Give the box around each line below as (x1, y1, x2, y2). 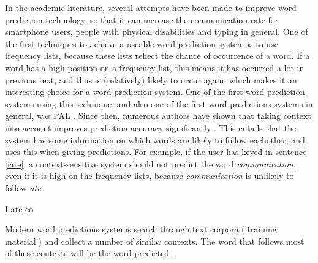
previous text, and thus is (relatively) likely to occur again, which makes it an (5, 73, 297, 86)
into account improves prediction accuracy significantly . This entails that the (5, 121, 297, 134)
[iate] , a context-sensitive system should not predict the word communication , (5, 157, 296, 170)
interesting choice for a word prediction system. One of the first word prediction (5, 85, 305, 98)
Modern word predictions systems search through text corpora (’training (5, 223, 277, 235)
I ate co (5, 202, 34, 215)
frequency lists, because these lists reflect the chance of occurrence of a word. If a (5, 49, 310, 62)
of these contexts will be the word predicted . (5, 246, 175, 259)
